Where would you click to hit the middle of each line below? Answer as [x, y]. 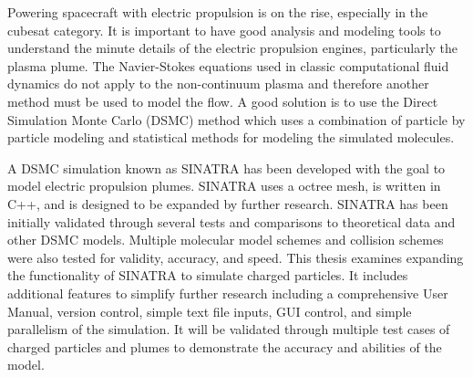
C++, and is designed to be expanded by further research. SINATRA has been [228, 203]
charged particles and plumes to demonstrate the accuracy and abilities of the [225, 346]
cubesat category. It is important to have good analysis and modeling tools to [224, 30]
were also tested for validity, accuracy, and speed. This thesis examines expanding [236, 257]
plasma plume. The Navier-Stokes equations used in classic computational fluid [228, 65]
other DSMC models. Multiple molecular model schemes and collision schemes [226, 240]
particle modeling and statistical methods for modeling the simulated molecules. [231, 137]
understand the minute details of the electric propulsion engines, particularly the [233, 48]
